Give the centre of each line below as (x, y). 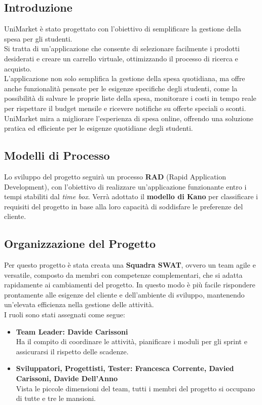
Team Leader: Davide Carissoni (72, 331)
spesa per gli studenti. (38, 38)
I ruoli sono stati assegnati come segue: (65, 315)
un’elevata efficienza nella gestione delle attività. (79, 304)
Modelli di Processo (57, 155)
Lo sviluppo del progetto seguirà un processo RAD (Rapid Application (115, 176)
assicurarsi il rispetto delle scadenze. (72, 351)
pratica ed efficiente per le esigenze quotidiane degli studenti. (99, 128)
